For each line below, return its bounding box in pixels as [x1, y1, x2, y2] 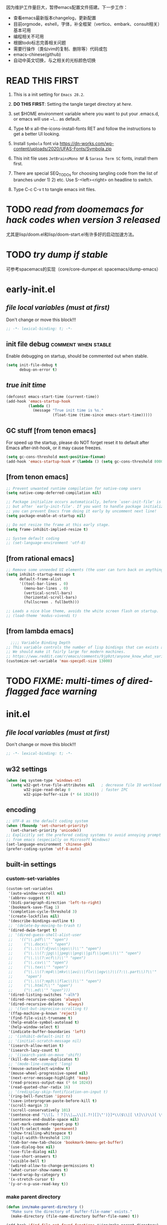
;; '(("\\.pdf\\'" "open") [8, 937, 69, 942]
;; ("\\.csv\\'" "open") [8, 960, 69, 965]
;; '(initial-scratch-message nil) [8, 1038, 82, 1043]
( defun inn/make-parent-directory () [6, 1205, 84, 1210]
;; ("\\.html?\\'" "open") [8, 983, 73, 988]
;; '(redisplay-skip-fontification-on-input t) [8, 1089, 108, 1094]
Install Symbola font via [13, 140, 59, 146]
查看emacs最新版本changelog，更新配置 [13, 15, 96, 21]
